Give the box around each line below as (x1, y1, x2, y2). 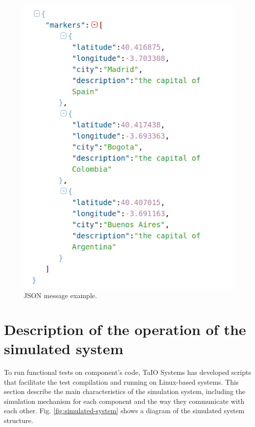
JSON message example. (24, 290, 97, 301)
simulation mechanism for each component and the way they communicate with (4, 396, 245, 406)
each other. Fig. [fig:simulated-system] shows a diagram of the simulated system (4, 405, 245, 416)
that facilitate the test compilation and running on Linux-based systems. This (4, 376, 239, 387)
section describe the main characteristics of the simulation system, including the (4, 386, 246, 396)
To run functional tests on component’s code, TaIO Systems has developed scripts (4, 367, 251, 377)
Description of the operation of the (4, 319, 246, 339)
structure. (4, 415, 33, 425)
